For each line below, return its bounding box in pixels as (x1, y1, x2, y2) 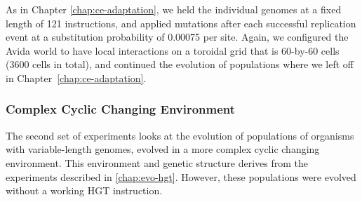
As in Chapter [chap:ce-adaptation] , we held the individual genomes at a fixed (6, 2, 342, 16)
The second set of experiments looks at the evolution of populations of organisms (6, 128, 354, 142)
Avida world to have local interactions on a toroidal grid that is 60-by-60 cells (6, 43, 340, 58)
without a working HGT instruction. (6, 183, 163, 198)
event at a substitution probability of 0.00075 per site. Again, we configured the (6, 29, 349, 44)
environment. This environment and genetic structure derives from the (6, 155, 308, 170)
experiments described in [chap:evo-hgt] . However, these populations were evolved (6, 169, 356, 184)
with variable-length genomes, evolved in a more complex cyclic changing (6, 142, 320, 156)
